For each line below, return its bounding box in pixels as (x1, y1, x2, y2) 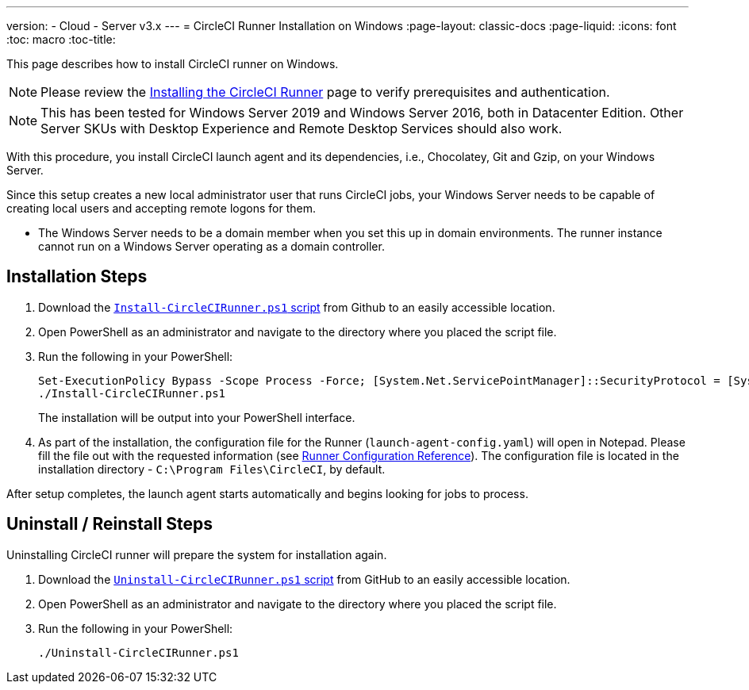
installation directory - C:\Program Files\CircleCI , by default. (38, 462, 386, 476)
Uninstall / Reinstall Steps (6, 514, 213, 535)
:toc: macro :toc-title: (6, 33, 116, 46)
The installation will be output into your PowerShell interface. (38, 410, 355, 424)
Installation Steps (6, 266, 148, 287)
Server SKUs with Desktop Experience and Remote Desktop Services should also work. (40, 121, 563, 136)
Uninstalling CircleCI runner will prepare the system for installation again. (6, 547, 387, 562)
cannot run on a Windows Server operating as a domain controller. (38, 240, 385, 253)
